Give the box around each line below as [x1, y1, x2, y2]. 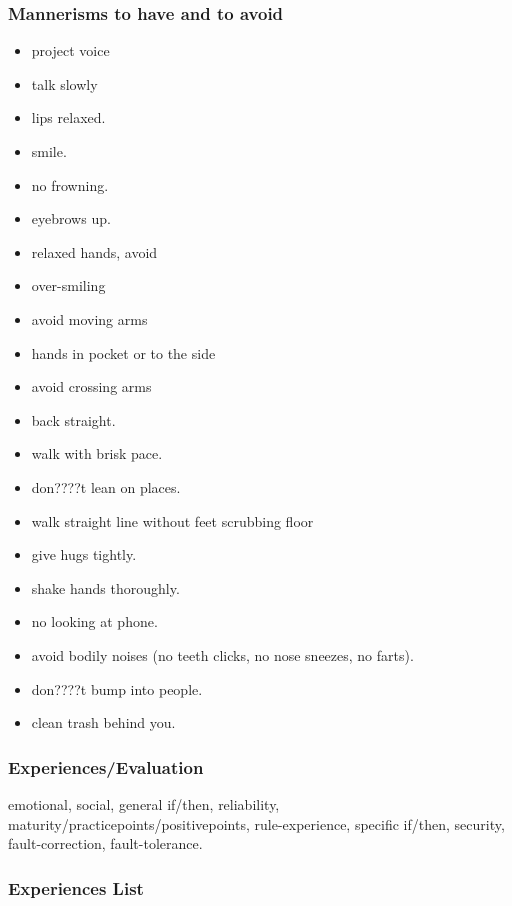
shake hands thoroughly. [31, 577, 180, 598]
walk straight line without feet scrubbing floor [31, 510, 314, 531]
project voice [31, 40, 110, 61]
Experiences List [8, 875, 144, 900]
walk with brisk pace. [31, 443, 163, 464]
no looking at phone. [31, 611, 158, 632]
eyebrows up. [31, 208, 111, 229]
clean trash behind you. [31, 712, 176, 733]
